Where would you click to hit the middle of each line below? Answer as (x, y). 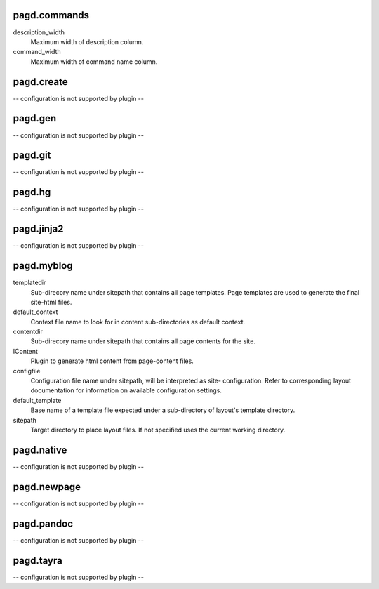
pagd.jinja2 (38, 229)
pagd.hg (32, 192)
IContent (26, 351)
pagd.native (40, 450)
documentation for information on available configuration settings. (126, 390)
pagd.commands (51, 15)
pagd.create (40, 82)
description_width (39, 32)
